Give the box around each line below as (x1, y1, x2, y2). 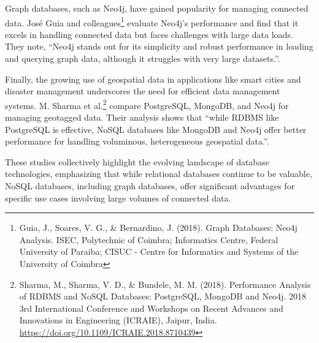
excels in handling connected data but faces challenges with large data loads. (5, 28, 293, 40)
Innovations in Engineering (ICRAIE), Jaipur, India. (19, 314, 217, 326)
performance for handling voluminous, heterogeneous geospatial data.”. (5, 135, 269, 148)
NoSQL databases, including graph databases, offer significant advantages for (5, 179, 295, 192)
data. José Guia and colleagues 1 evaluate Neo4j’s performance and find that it (5, 14, 299, 29)
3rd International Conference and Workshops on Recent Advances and (19, 301, 283, 314)
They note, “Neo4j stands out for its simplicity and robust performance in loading (5, 40, 313, 53)
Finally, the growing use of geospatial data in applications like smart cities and (5, 72, 301, 85)
